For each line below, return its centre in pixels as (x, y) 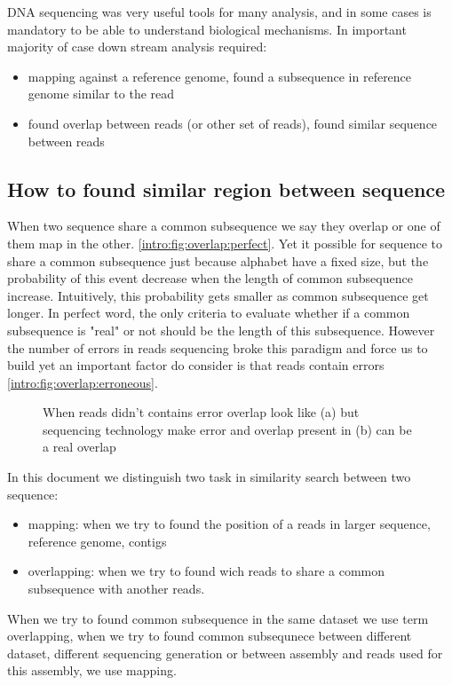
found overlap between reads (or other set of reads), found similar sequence (233, 123)
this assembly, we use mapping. (92, 670)
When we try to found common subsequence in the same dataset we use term (218, 618)
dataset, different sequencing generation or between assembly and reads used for (225, 653)
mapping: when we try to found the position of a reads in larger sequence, (229, 524)
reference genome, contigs (97, 541)
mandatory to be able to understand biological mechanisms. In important (207, 29)
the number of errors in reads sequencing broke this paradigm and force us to (218, 347)
